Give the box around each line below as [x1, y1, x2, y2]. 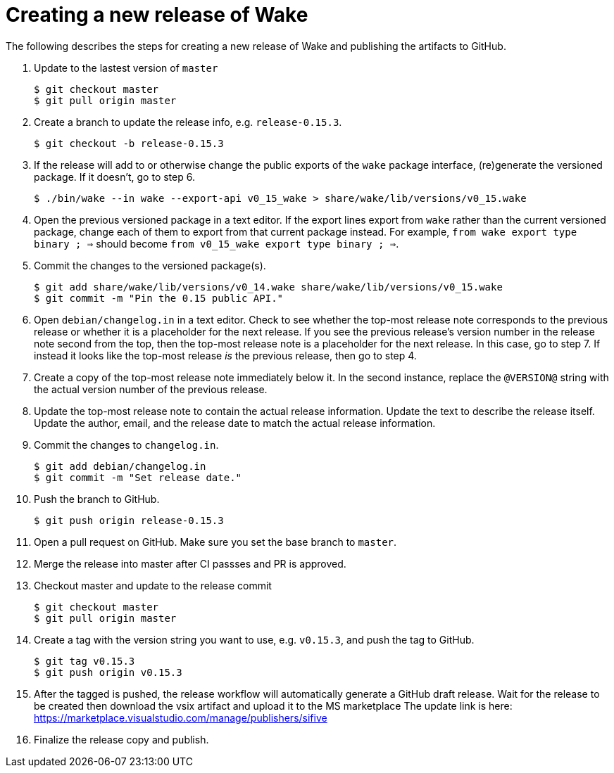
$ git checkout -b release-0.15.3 [34, 137, 224, 149]
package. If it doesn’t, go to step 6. [34, 170, 195, 183]
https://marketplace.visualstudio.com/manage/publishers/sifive [34, 711, 327, 724]
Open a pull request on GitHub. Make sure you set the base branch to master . [34, 535, 397, 548]
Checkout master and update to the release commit [34, 579, 272, 592]
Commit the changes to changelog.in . [34, 438, 219, 451]
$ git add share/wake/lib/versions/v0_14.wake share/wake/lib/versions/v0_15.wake [34, 281, 503, 293]
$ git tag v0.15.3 [34, 655, 135, 667]
